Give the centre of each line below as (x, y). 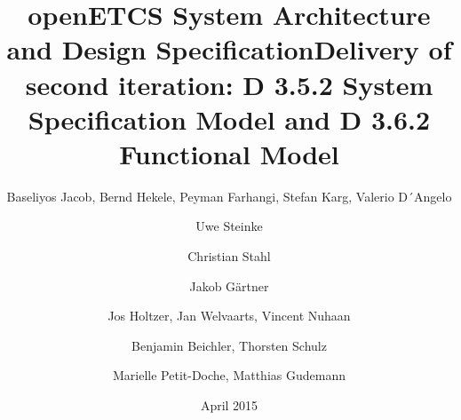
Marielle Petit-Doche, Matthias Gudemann (229, 375)
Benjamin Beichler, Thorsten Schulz (229, 345)
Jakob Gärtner (229, 285)
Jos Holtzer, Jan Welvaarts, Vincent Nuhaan (229, 316)
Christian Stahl (229, 256)
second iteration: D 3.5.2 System (229, 84)
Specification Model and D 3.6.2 (229, 119)
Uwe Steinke (229, 226)
